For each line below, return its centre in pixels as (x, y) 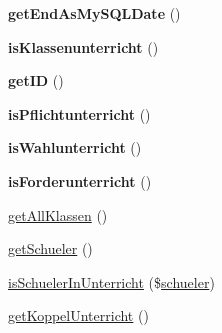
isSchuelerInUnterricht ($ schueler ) (111, 281)
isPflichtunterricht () (79, 113)
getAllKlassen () (58, 214)
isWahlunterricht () (75, 147)
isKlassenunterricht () (83, 46)
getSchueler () (50, 248)
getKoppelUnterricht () (78, 315)
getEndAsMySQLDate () (94, 13)
